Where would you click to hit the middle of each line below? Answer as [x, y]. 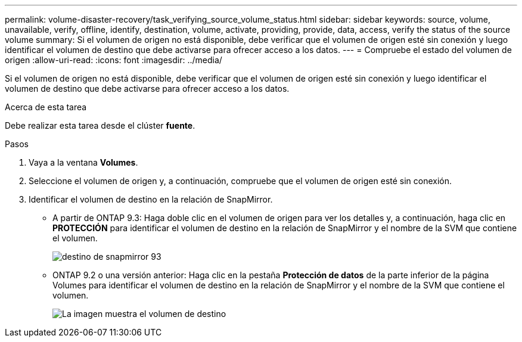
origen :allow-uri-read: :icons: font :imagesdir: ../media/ [114, 60]
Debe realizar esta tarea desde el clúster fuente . [100, 125]
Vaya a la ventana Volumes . [83, 162]
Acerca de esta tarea [46, 107]
